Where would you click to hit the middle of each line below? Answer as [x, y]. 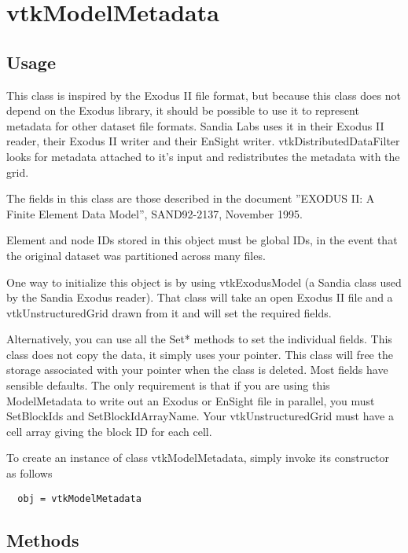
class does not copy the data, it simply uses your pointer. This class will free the [200, 354]
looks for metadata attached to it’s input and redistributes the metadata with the [203, 156]
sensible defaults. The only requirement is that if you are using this [168, 385]
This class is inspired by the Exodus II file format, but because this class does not [204, 95]
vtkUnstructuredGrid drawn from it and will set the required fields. [169, 312]
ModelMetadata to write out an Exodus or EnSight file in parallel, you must [191, 400]
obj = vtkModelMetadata [79, 498]
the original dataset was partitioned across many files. [136, 255]
